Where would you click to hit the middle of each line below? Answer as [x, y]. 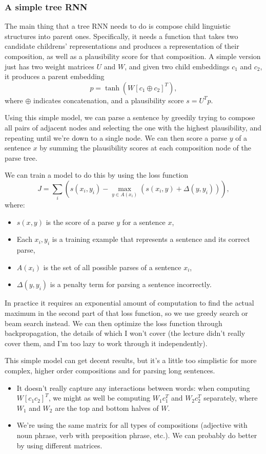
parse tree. [21, 157]
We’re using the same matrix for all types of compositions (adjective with [132, 425]
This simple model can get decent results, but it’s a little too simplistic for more [131, 360]
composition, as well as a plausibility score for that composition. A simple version [133, 56]
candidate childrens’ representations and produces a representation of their [122, 46]
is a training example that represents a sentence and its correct [151, 239]
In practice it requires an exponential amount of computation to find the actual [129, 303]
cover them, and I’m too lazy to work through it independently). [106, 343]
